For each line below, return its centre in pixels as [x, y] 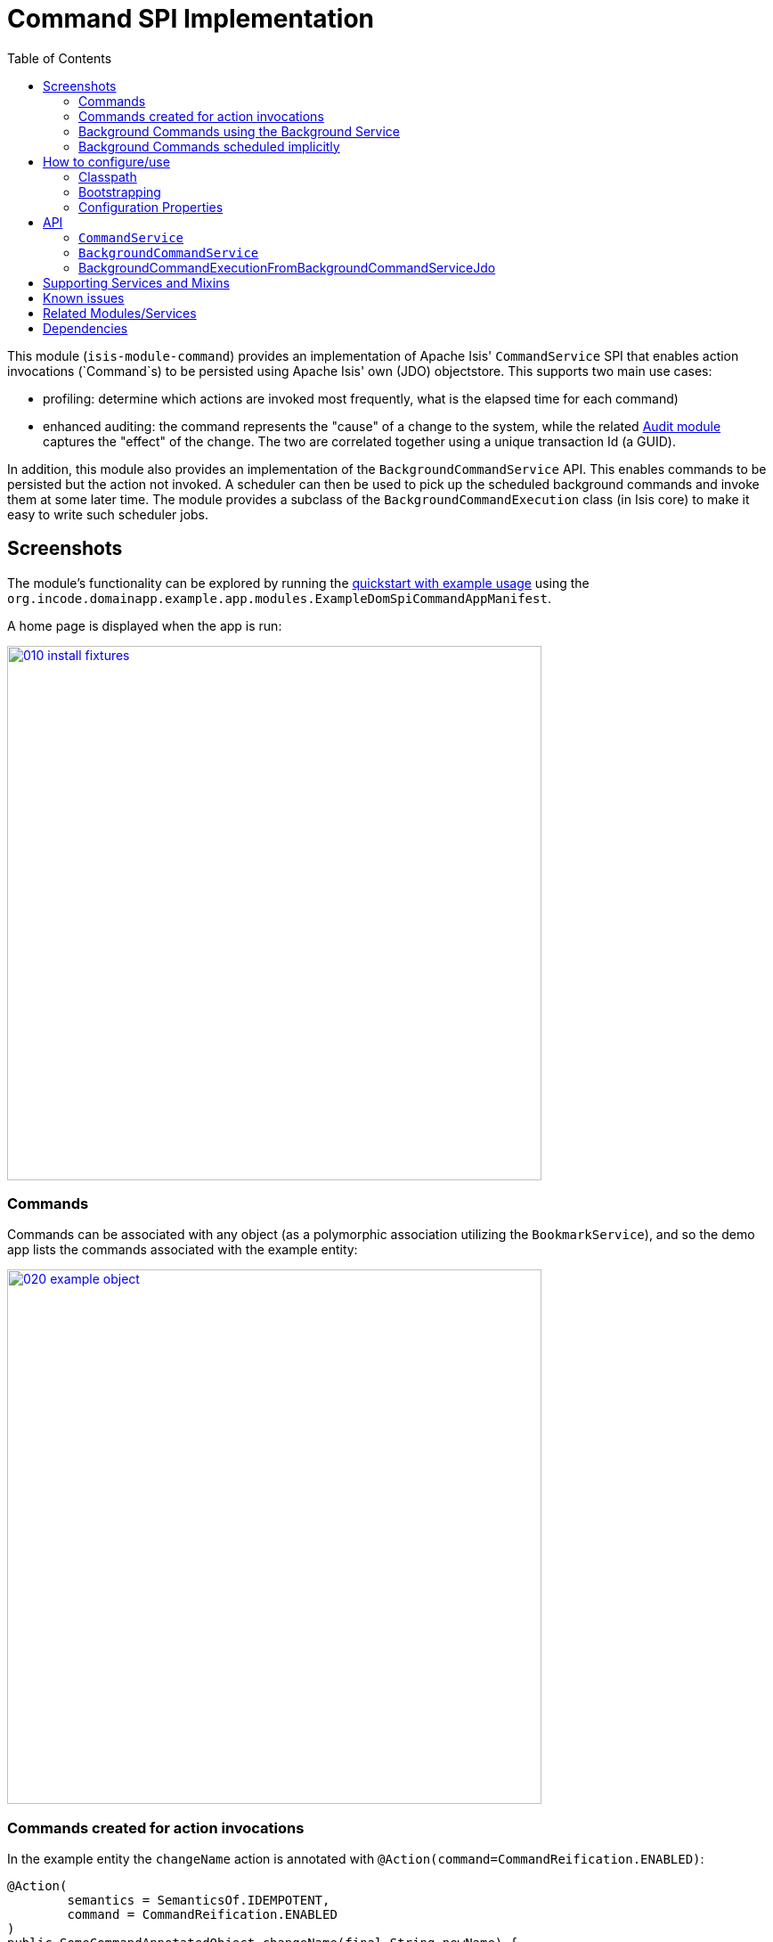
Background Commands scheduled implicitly [209, 146]
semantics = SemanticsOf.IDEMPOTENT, [199, 1901]
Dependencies [85, 328]
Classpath [108, 176]
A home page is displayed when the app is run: [145, 625]
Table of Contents [60, 58]
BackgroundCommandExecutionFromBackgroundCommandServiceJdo [287, 267]
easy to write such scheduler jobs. [108, 514]
